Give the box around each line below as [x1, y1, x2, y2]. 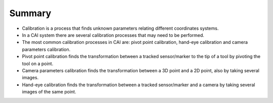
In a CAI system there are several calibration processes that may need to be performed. [22, 32, 205, 38]
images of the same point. [22, 89, 76, 95]
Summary [9, 8, 52, 19]
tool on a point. [22, 61, 54, 67]
